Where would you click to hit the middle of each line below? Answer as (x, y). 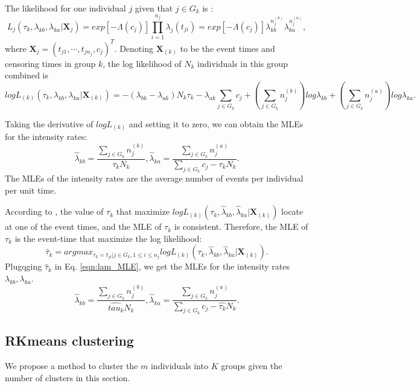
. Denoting (134, 48)
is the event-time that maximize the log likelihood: (108, 238)
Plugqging (24, 266)
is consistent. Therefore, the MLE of (241, 226)
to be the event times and (227, 48)
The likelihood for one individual (65, 8)
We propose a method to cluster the (72, 366)
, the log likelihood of (142, 63)
